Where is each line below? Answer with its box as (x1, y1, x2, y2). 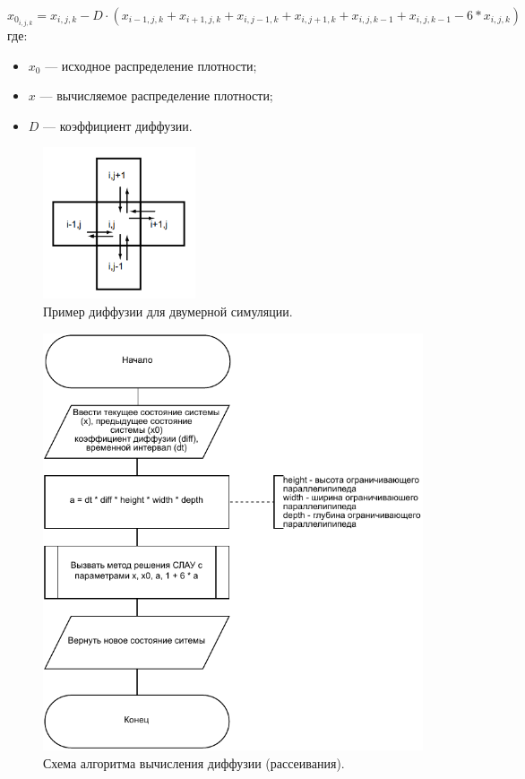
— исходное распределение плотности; (45, 56, 257, 74)
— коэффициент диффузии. (43, 116, 193, 134)
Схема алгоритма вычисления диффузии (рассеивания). (43, 753, 345, 772)
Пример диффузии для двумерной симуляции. (43, 302, 293, 320)
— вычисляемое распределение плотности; (39, 86, 273, 105)
